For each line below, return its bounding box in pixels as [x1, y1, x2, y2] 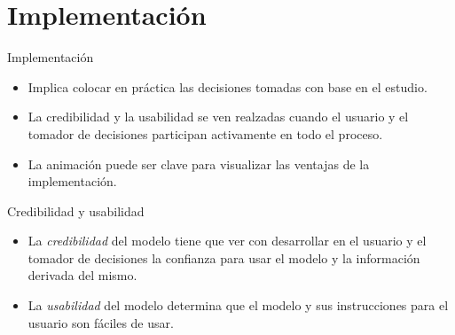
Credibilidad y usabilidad [7, 201, 145, 220]
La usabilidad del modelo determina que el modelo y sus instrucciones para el [27, 296, 449, 315]
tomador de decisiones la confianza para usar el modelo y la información [27, 248, 420, 267]
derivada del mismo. [27, 266, 137, 284]
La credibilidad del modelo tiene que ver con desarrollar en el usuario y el [27, 231, 427, 250]
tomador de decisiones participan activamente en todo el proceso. [27, 124, 383, 143]
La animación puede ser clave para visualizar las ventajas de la [27, 154, 370, 173]
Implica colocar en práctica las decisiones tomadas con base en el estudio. [27, 77, 428, 96]
